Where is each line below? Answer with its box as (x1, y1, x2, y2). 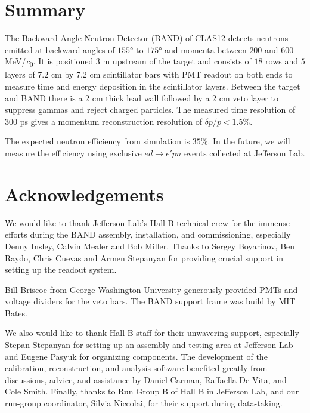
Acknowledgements (5, 181, 164, 206)
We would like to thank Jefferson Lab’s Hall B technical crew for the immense (5, 216, 290, 229)
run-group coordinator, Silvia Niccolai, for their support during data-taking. (5, 397, 283, 409)
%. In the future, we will (200, 135, 290, 147)
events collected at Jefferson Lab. (184, 147, 305, 159)
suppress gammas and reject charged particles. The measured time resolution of (5, 103, 296, 116)
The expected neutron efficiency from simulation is (5, 135, 190, 147)
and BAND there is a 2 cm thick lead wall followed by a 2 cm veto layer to (5, 91, 278, 104)
